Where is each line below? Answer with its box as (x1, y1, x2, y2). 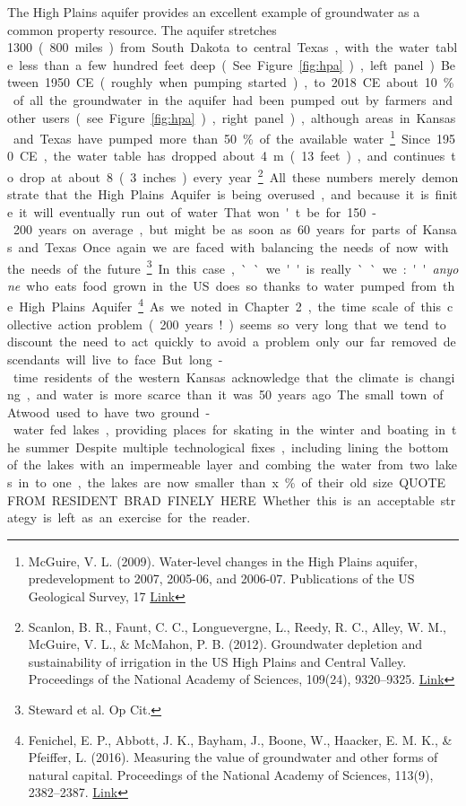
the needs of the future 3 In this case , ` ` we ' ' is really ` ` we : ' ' (7, 256, 427, 277)
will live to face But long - (65, 349, 223, 368)
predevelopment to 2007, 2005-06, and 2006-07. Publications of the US (28, 569, 415, 588)
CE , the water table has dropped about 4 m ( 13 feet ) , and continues (19, 146, 445, 165)
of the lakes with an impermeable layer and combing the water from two (7, 455, 429, 474)
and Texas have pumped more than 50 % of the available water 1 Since (13, 127, 430, 147)
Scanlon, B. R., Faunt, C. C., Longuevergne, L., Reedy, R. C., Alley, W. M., (28, 617, 446, 635)
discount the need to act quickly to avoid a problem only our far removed (7, 332, 437, 351)
